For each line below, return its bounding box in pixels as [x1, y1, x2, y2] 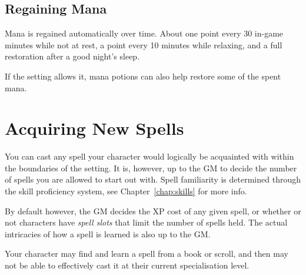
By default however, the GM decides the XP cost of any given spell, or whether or [5, 204, 301, 217]
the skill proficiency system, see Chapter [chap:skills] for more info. [5, 185, 247, 197]
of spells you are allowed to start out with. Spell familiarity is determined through [5, 173, 301, 185]
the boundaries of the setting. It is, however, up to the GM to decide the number [5, 161, 297, 174]
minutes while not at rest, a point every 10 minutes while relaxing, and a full [5, 38, 282, 51]
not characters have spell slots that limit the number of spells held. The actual [5, 216, 288, 228]
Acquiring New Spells [5, 116, 184, 140]
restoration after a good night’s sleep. [5, 50, 140, 62]
